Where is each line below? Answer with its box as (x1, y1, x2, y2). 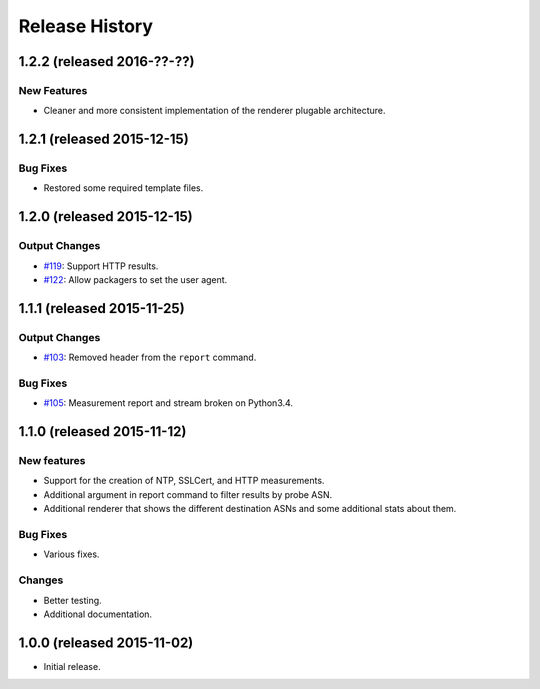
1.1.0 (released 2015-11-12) (18, 423, 187, 440)
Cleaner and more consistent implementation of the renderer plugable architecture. (43, 105, 386, 117)
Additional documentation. (43, 608, 153, 620)
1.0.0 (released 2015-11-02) (18, 634, 194, 651)
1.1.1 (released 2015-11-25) (18, 300, 185, 317)
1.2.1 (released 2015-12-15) (18, 131, 189, 148)
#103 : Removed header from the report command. (43, 351, 257, 364)
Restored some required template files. (43, 182, 204, 194)
